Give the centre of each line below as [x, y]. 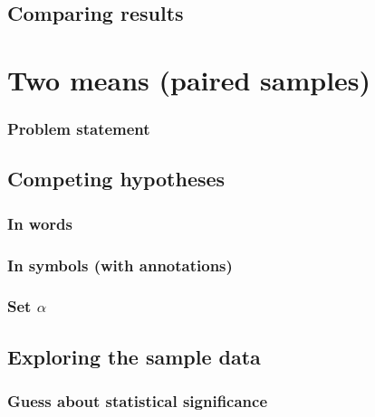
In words [40, 223]
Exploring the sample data [134, 356]
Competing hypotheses [116, 179]
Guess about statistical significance [138, 401]
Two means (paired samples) [189, 79]
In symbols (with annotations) [120, 265]
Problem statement [79, 129]
